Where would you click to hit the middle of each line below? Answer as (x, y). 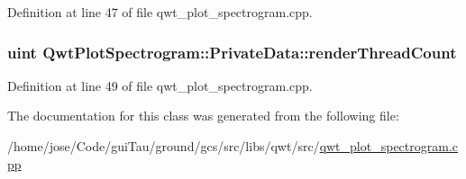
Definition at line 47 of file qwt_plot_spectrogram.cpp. (160, 12)
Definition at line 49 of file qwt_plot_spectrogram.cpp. (160, 85)
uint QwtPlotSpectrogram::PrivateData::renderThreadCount (232, 52)
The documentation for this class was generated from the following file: (203, 116)
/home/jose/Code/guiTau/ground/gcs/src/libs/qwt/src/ (164, 146)
